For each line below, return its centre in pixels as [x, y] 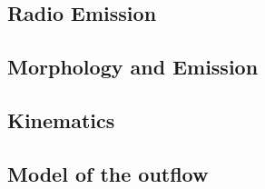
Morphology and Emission [133, 67]
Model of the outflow [108, 173]
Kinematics [61, 119]
